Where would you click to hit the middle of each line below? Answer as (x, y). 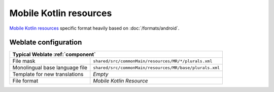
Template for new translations (48, 74)
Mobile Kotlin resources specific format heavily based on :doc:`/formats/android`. (94, 28)
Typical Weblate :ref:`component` (54, 54)
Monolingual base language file (50, 68)
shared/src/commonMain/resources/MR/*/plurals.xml (153, 61)
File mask (24, 61)
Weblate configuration (46, 42)
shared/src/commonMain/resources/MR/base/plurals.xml (157, 68)
